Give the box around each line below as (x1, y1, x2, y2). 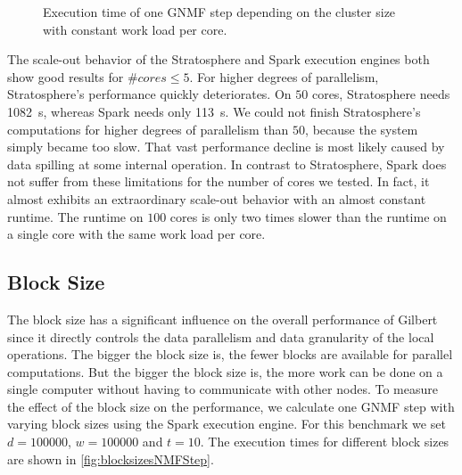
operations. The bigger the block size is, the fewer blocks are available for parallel (7, 345, 453, 364)
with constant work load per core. (43, 20, 227, 38)
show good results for (7, 67, 124, 86)
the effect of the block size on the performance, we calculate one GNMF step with (7, 397, 455, 415)
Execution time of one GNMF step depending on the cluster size (43, 3, 396, 20)
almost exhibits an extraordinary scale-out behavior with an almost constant (7, 189, 426, 208)
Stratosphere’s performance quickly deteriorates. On (7, 85, 292, 103)
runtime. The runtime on (7, 207, 144, 225)
